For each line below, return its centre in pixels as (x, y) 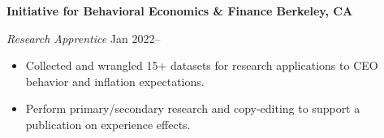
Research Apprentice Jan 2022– (84, 38)
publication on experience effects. (108, 124)
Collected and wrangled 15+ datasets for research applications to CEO (202, 65)
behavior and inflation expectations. (115, 81)
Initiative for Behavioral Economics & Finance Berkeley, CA (180, 11)
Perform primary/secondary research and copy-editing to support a (193, 108)
